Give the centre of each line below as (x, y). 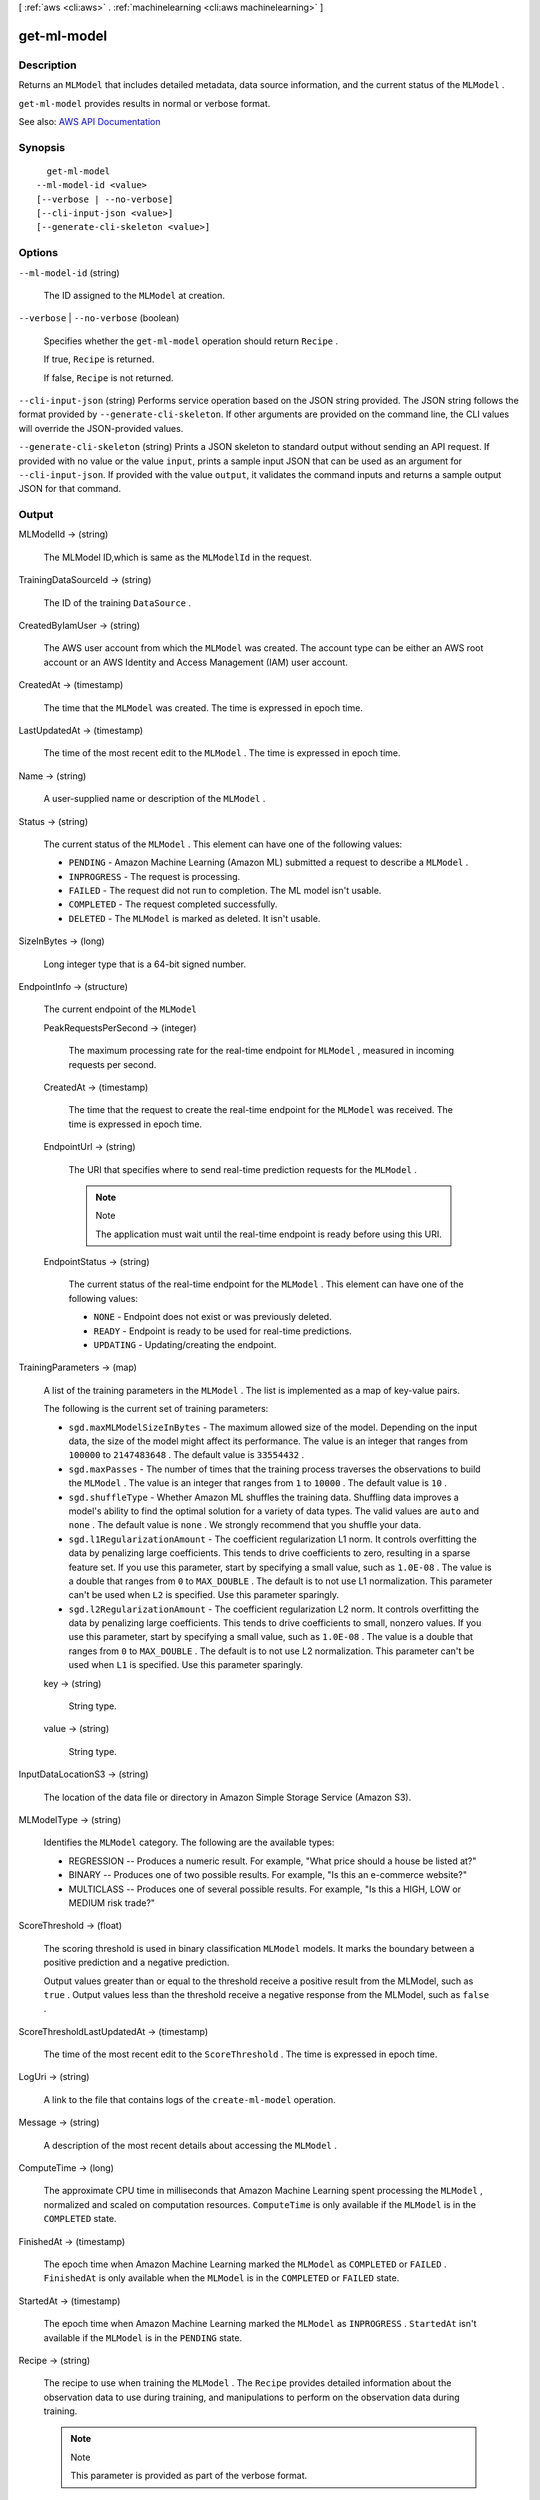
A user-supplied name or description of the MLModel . (154, 799)
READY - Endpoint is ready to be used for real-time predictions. (222, 1331)
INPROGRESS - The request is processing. (154, 876)
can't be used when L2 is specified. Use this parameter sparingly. (204, 1595)
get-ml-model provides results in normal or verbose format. (144, 103)
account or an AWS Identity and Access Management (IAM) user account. (196, 662)
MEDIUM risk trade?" (111, 1902)
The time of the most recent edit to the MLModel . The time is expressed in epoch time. (222, 753)
